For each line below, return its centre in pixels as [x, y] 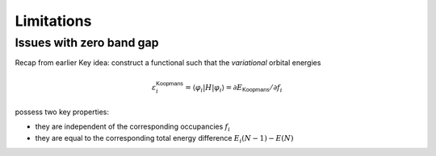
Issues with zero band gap [87, 43]
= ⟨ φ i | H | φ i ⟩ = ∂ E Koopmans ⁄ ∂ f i [234, 88]
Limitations [53, 21]
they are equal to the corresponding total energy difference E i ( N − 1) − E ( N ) [164, 139]
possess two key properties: [62, 112]
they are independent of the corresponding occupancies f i [132, 127]
